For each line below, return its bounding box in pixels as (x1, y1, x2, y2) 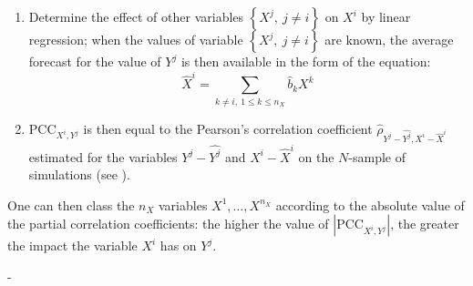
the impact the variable (7, 236, 138, 255)
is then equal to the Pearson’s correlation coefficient (83, 118, 373, 138)
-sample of (348, 147, 406, 166)
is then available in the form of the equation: (180, 52, 431, 70)
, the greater (390, 214, 459, 233)
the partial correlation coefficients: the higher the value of (7, 214, 329, 233)
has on (159, 236, 197, 255)
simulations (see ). (28, 165, 130, 184)
